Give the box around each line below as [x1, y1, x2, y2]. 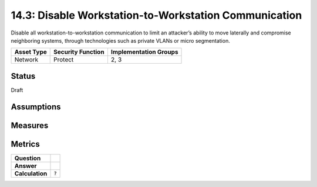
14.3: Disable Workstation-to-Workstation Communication [11, 9, 302, 22]
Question [14, 154, 41, 162]
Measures [11, 120, 49, 130]
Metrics [11, 139, 41, 149]
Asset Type [14, 48, 47, 56]
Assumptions [11, 102, 61, 112]
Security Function [53, 48, 105, 56]
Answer [14, 161, 38, 169]
